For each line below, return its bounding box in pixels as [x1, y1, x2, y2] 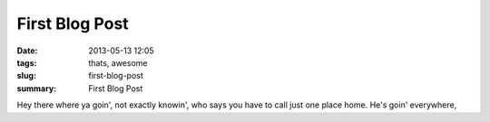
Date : [16, 45, 38, 56]
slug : [16, 70, 36, 81]
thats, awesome [88, 57, 148, 68]
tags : [16, 57, 37, 68]
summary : [16, 82, 57, 94]
